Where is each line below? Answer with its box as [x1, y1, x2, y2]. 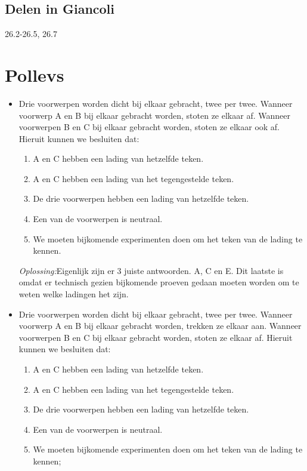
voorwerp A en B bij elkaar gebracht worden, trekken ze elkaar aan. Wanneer [18, 319, 302, 332]
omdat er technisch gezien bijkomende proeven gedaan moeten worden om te [18, 276, 299, 288]
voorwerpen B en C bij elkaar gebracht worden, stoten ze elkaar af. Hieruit [18, 331, 293, 343]
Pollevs [5, 62, 64, 87]
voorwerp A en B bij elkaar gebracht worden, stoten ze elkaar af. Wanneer [18, 109, 290, 121]
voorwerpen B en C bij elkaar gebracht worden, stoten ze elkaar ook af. [18, 121, 280, 133]
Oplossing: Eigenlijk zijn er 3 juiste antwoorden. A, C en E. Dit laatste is [18, 264, 284, 276]
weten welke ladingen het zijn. [18, 288, 129, 300]
